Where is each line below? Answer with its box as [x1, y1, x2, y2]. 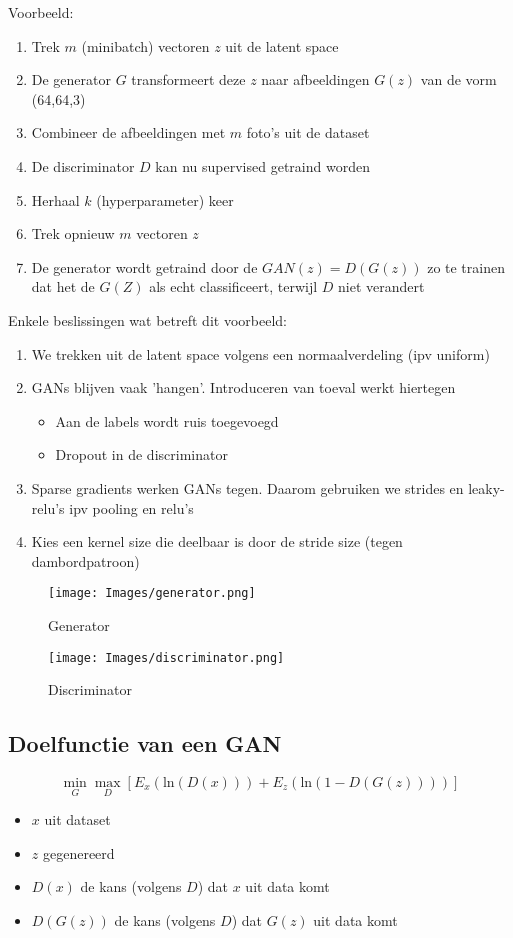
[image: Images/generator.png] [48, 586, 256, 601]
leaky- [468, 477, 505, 498]
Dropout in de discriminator [55, 444, 228, 465]
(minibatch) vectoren [81, 35, 210, 56]
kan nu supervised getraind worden [155, 155, 370, 176]
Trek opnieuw [31, 223, 115, 244]
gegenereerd [42, 842, 115, 863]
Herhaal [31, 189, 80, 210]
